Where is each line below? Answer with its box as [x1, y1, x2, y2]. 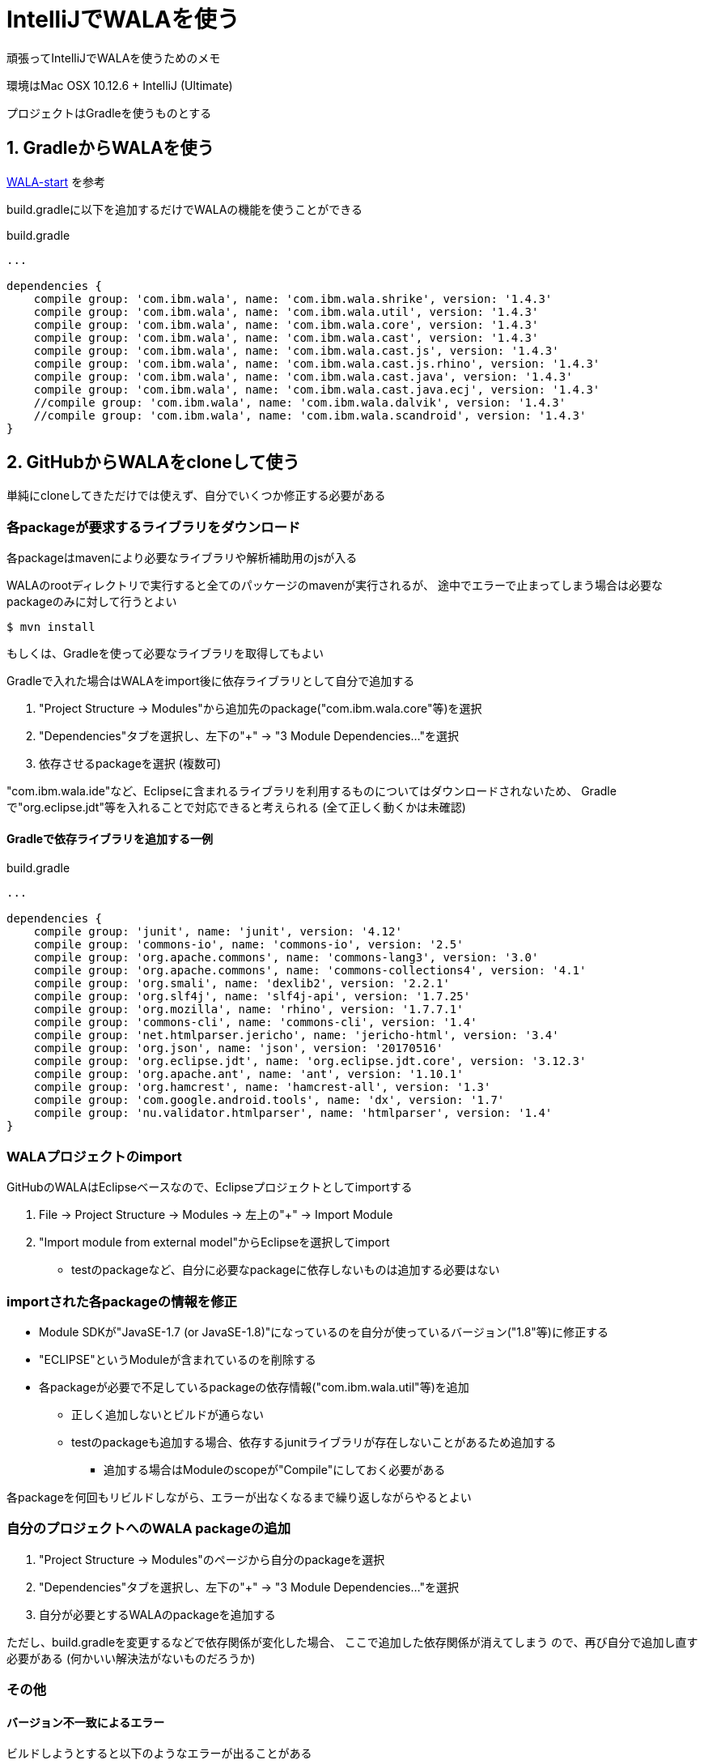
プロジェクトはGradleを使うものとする [6, 105, 212, 120]
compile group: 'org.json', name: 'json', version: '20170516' [33, 1042, 443, 1055]
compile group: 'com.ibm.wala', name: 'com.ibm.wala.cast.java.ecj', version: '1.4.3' [33, 382, 600, 396]
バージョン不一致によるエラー [6, 1715, 165, 1729]
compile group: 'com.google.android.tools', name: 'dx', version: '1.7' [33, 1093, 505, 1107]
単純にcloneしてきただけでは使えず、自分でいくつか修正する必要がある [6, 488, 386, 503]
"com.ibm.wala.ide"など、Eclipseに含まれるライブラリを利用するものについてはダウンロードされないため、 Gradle [6, 784, 617, 799]
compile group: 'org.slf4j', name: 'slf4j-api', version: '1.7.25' [33, 990, 471, 1003]
